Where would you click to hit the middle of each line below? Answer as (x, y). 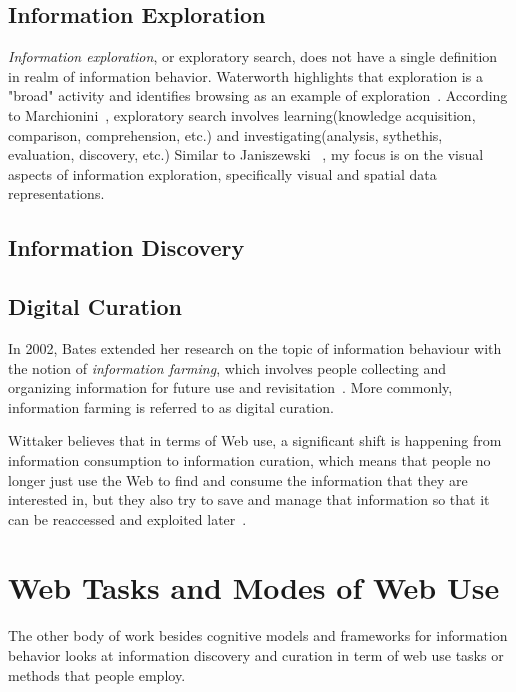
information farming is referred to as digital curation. (171, 406)
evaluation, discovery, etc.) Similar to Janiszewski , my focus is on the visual (246, 154)
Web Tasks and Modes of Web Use (254, 587)
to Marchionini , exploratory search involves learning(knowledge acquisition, (242, 114)
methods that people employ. (97, 674)
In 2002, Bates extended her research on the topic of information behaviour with (255, 347)
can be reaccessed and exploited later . (127, 518)
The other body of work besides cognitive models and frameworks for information (258, 635)
